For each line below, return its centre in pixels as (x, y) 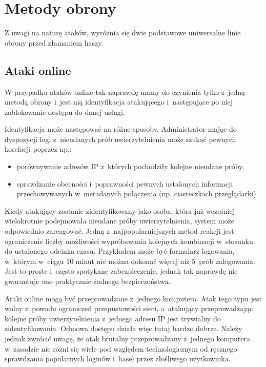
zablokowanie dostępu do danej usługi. (65, 111)
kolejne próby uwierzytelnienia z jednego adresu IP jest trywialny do (113, 318)
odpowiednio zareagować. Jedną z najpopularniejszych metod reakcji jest (119, 231)
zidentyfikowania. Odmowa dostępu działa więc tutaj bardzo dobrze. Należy (124, 328)
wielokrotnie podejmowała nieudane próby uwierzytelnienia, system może (119, 221)
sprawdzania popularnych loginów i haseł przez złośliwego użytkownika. (118, 359)
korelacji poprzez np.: (38, 149)
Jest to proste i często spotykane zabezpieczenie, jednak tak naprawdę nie (121, 271)
